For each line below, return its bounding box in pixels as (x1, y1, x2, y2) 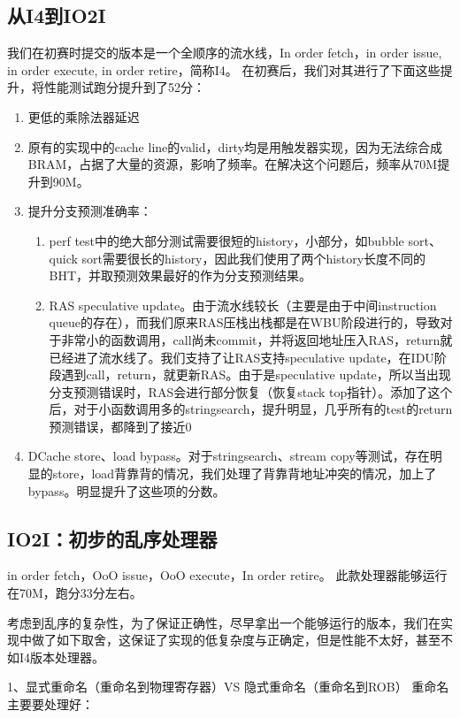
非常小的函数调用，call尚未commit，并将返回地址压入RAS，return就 (61, 330, 453, 348)
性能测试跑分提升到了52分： (43, 78, 205, 96)
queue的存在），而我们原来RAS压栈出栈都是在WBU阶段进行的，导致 (49, 313, 441, 332)
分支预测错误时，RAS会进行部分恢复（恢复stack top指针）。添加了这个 (49, 382, 453, 401)
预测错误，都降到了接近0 (49, 416, 192, 435)
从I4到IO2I (7, 2, 106, 29)
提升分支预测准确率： (27, 202, 152, 220)
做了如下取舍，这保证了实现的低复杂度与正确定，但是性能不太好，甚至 (31, 630, 441, 649)
